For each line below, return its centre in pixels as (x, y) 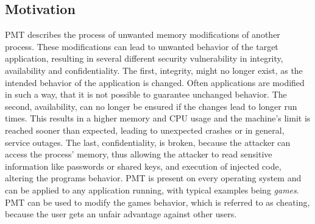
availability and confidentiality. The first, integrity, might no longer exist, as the (154, 70)
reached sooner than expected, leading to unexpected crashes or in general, (145, 130)
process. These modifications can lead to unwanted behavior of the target (142, 46)
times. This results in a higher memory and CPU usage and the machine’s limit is (158, 118)
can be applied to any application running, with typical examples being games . (152, 190)
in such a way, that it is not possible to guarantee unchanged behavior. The (146, 94)
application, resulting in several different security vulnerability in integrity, (144, 58)
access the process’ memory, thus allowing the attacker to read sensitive (139, 154)
